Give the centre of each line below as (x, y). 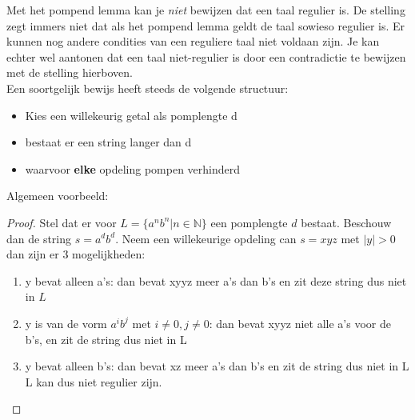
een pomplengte (249, 222)
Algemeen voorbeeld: (58, 196)
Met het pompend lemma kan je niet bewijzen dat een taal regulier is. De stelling (206, 10)
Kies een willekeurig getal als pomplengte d (131, 115)
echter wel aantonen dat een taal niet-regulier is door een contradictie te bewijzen (206, 56)
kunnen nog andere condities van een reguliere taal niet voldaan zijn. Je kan (193, 41)
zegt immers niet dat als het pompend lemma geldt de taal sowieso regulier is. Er (206, 25)
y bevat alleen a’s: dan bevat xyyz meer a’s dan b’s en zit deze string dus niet (216, 280)
